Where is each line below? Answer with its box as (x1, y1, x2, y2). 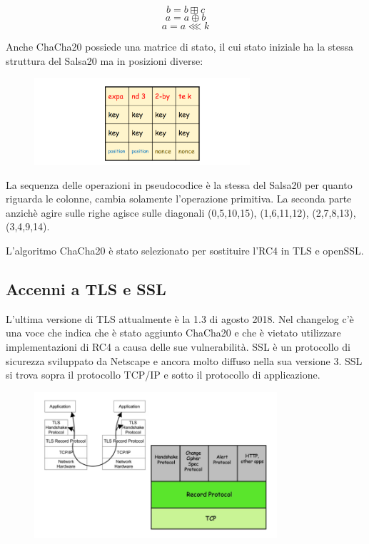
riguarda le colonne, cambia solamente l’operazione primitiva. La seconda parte (6, 191, 352, 206)
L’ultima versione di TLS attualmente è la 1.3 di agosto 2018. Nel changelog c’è (6, 311, 354, 326)
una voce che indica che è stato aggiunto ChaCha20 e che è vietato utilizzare (6, 325, 341, 340)
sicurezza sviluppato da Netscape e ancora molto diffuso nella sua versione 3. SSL (6, 353, 363, 368)
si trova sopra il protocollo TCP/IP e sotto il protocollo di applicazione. (6, 367, 320, 382)
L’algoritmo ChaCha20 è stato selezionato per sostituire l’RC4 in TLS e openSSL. (6, 242, 364, 257)
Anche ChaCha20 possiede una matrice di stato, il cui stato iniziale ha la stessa (6, 39, 354, 53)
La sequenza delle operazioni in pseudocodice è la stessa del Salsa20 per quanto (6, 177, 353, 192)
